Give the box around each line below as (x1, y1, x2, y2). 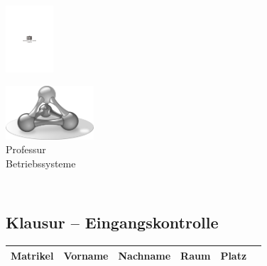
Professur (6, 142, 46, 157)
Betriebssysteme (6, 155, 76, 170)
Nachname (118, 248, 171, 262)
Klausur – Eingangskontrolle (6, 211, 219, 233)
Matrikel (11, 248, 54, 262)
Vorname (63, 248, 109, 262)
